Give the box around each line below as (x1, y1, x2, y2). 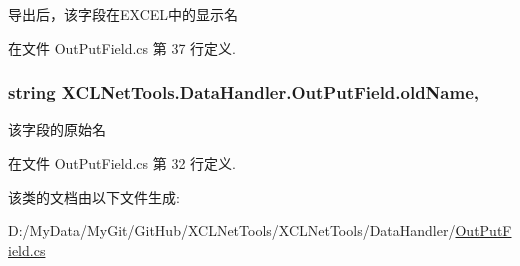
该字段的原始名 (8, 119, 106, 140)
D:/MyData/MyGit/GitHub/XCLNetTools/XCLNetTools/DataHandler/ (8, 220, 456, 241)
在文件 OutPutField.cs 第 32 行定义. (8, 153, 236, 173)
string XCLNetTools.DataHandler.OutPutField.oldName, (8, 80, 480, 105)
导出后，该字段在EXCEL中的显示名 (8, 4, 239, 24)
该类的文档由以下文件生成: (8, 186, 180, 207)
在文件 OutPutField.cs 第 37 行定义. (8, 37, 236, 58)
